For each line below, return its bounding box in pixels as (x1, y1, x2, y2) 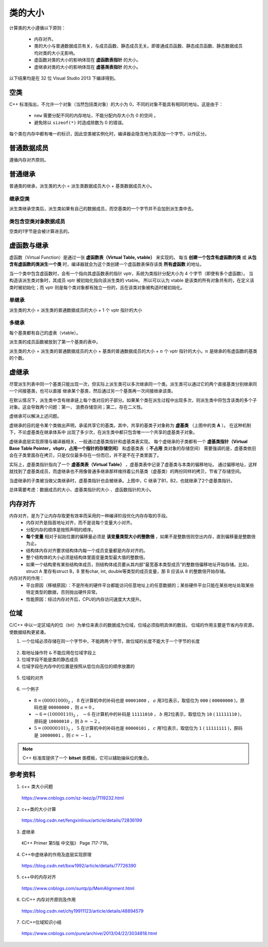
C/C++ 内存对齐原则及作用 (21, 897, 76, 903)
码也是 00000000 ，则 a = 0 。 (34, 704, 97, 710)
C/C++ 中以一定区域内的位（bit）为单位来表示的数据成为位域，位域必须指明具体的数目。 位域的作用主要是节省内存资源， (9, 622, 257, 628)
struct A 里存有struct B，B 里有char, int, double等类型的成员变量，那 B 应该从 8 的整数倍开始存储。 (26, 568, 228, 574)
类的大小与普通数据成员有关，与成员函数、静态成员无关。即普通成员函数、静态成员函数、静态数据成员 (34, 43, 243, 49)
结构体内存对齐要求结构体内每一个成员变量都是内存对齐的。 (26, 547, 148, 553)
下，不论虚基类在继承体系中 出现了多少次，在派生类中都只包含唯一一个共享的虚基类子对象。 (9, 429, 198, 435)
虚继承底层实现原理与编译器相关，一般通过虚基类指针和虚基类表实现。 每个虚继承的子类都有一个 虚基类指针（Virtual (9, 438, 248, 444)
